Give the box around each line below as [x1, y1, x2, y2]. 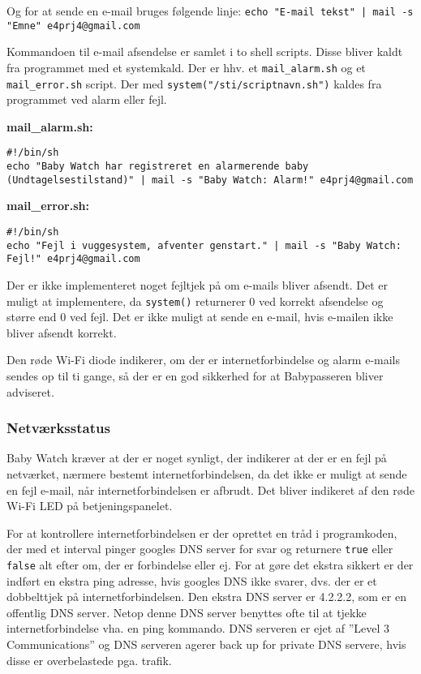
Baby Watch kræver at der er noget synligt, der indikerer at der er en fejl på [6, 449, 387, 466]
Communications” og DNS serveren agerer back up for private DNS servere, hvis [6, 636, 406, 653]
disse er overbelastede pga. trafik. [6, 651, 172, 668]
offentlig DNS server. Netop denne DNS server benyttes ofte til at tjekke [6, 603, 367, 620]
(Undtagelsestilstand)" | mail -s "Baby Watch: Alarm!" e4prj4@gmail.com [6, 174, 414, 186]
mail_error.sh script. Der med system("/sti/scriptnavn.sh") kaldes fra [6, 75, 382, 92]
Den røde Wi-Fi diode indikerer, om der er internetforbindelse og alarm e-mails [6, 351, 401, 368]
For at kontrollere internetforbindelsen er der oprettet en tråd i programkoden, [6, 524, 397, 541]
